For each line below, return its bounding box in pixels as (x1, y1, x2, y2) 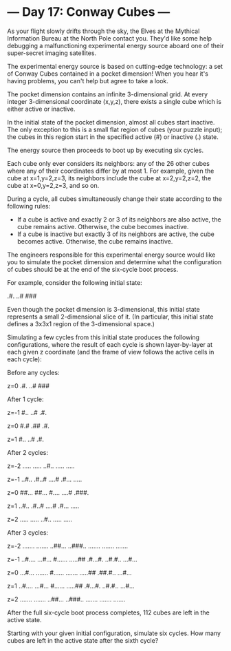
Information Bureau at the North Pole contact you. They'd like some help (7, 34, 212, 42)
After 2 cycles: (7, 448, 48, 456)
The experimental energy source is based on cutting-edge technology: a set (7, 62, 223, 70)
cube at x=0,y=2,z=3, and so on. (7, 181, 100, 189)
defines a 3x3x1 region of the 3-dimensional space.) (7, 319, 155, 328)
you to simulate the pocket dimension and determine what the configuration (7, 257, 222, 266)
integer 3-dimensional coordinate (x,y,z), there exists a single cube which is (7, 97, 222, 105)
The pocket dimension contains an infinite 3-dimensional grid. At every (7, 90, 208, 98)
